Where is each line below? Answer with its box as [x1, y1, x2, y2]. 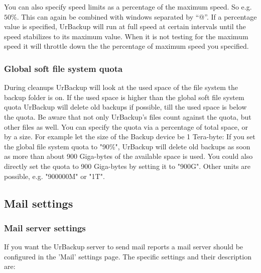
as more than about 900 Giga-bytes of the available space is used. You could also [4, 151, 253, 161]
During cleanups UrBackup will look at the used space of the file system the [4, 82, 238, 93]
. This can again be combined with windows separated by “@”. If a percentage [17, 11, 257, 22]
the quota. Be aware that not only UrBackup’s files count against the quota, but [4, 111, 251, 122]
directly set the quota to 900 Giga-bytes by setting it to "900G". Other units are [4, 160, 250, 171]
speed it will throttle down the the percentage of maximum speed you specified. [4, 41, 249, 51]
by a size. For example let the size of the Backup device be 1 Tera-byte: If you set [4, 131, 255, 142]
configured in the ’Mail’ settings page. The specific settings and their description [4, 251, 251, 261]
